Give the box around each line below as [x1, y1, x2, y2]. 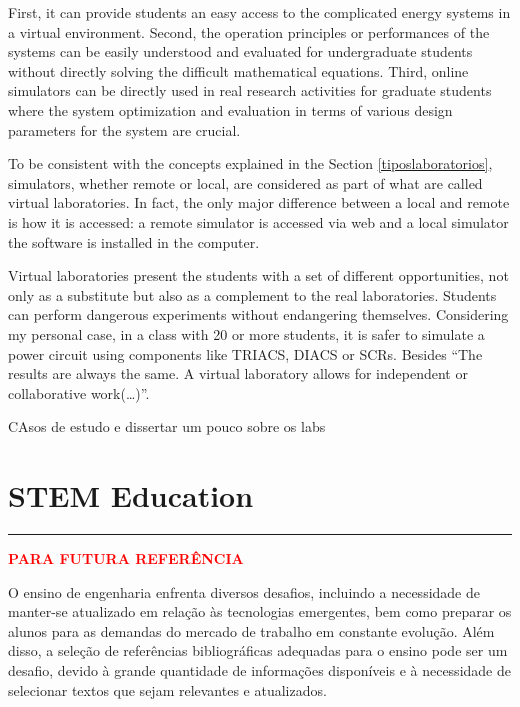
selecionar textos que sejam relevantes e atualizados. [8, 679, 327, 700]
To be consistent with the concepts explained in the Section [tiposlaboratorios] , [8, 153, 493, 174]
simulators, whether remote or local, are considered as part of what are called [8, 172, 483, 193]
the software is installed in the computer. [8, 231, 260, 252]
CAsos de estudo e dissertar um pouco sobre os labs [8, 416, 326, 437]
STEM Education [8, 475, 254, 516]
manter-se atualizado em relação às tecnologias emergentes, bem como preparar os [8, 601, 512, 622]
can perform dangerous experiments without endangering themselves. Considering [8, 304, 509, 325]
